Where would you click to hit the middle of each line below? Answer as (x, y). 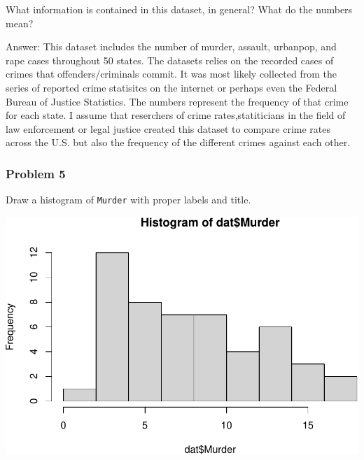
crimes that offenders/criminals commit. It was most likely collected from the (171, 74)
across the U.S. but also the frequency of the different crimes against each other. (178, 142)
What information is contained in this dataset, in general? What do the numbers (179, 9)
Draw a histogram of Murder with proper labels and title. (128, 200)
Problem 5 (36, 173)
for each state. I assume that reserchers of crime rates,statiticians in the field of (176, 115)
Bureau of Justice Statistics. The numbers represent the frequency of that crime (177, 101)
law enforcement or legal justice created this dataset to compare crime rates (168, 128)
